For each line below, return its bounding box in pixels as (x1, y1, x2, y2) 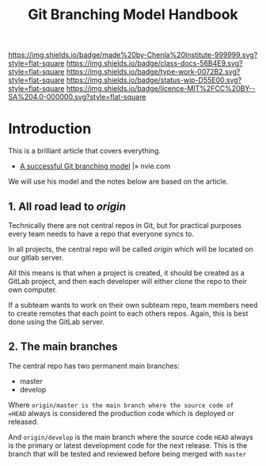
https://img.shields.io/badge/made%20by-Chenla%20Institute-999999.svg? (8, 50, 258, 60)
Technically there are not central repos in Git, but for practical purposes (8, 220, 241, 230)
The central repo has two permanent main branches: (8, 361, 180, 370)
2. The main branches (8, 340, 118, 354)
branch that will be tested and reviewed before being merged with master (8, 449, 247, 458)
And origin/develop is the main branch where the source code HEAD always (8, 432, 253, 441)
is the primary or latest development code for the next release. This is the (8, 441, 248, 450)
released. (8, 417, 39, 426)
